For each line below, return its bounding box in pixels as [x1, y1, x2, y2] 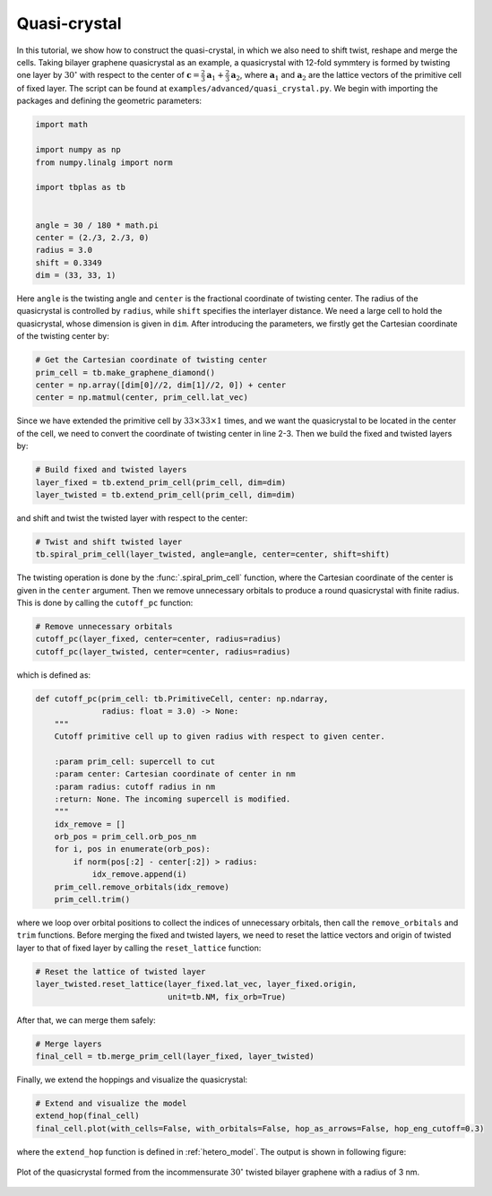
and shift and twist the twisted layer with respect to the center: [16, 512, 248, 524]
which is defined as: [16, 669, 91, 680]
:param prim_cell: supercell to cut [54, 756, 215, 767]
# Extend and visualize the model [35, 1098, 187, 1108]
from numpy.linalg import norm [35, 157, 174, 168]
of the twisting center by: [16, 331, 109, 342]
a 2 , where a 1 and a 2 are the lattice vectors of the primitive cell [230, 70, 462, 82]
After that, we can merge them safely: [16, 1014, 156, 1026]
